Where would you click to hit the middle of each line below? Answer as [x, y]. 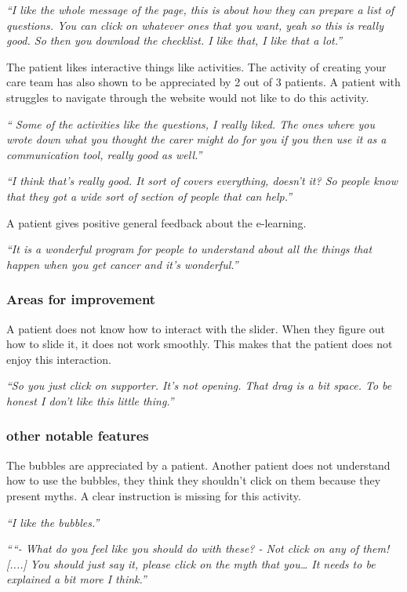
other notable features [78, 436]
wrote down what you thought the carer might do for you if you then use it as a [196, 139]
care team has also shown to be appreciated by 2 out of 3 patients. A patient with [203, 82]
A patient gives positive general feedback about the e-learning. [156, 222]
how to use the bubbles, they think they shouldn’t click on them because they [194, 480]
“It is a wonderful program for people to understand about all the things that [189, 249]
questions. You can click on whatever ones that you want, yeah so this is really [195, 25]
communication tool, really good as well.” [104, 154]
